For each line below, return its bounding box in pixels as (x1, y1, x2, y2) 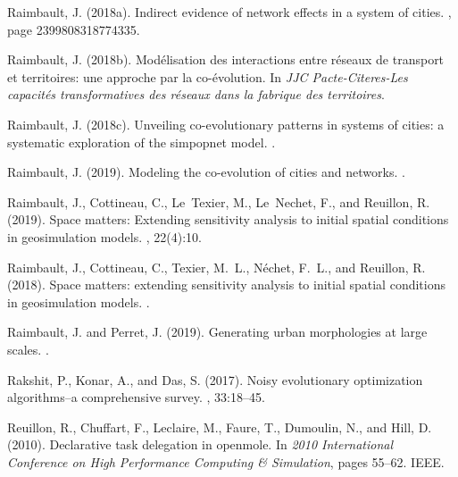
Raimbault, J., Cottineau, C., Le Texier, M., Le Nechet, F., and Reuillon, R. (7, 192, 430, 211)
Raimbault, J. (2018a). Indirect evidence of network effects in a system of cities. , (7, 3, 452, 21)
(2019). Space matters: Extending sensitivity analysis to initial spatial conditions (7, 210, 449, 229)
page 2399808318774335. (7, 20, 140, 38)
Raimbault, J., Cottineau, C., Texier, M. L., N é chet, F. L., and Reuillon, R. (7, 257, 426, 276)
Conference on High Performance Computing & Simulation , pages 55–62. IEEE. (7, 452, 445, 471)
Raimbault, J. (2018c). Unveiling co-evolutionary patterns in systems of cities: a (7, 114, 445, 133)
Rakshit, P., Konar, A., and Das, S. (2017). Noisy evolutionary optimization (7, 370, 423, 389)
